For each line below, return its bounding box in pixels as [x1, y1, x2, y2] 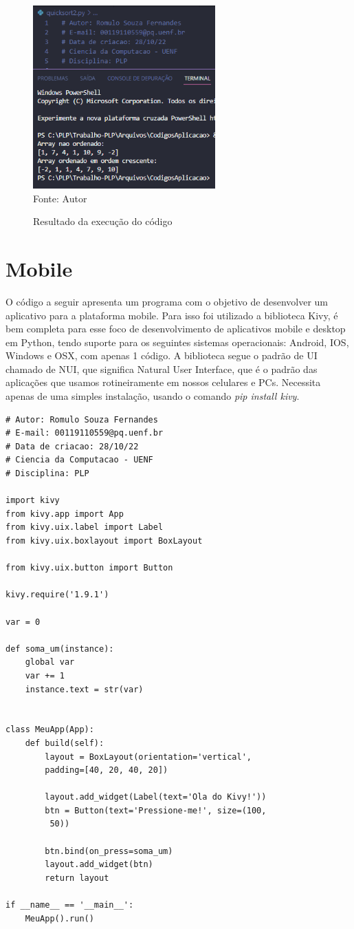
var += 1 [25, 670, 65, 681]
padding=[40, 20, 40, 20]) [45, 765, 168, 776]
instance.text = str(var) [25, 684, 144, 694]
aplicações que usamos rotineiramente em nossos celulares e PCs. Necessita [5, 375, 321, 389]
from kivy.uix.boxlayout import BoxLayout [5, 536, 203, 546]
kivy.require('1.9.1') [5, 590, 109, 600]
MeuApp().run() [25, 913, 94, 923]
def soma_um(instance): [5, 643, 114, 654]
